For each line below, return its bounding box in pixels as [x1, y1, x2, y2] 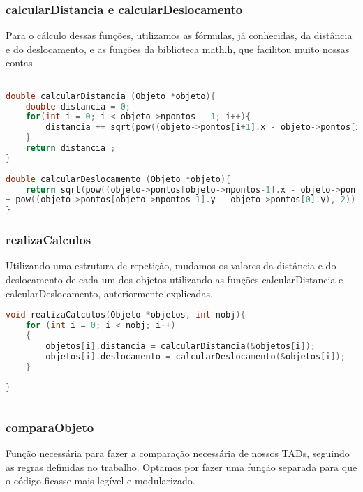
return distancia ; [25, 143, 116, 154]
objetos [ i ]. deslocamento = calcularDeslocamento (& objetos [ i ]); [45, 351, 346, 361]
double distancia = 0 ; [25, 101, 131, 112]
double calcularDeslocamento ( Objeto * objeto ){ [6, 174, 231, 184]
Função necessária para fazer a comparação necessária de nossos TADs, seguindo [6, 446, 350, 461]
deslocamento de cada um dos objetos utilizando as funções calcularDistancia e [6, 271, 343, 286]
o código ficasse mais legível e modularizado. [6, 473, 195, 488]
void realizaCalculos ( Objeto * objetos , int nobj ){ [6, 310, 246, 320]
